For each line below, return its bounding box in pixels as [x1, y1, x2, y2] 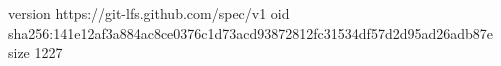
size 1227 [8, 42, 63, 63]
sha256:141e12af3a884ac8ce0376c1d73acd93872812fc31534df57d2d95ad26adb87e [8, 22, 494, 43]
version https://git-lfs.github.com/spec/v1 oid [8, 3, 290, 23]
